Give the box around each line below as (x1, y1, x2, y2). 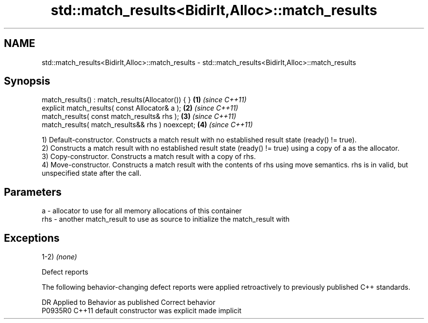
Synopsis (4, 75, 50, 88)
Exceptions (4, 231, 60, 244)
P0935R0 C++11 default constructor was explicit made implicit (42, 306, 242, 315)
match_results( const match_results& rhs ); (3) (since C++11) (42, 112, 236, 121)
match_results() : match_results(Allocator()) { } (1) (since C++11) (42, 95, 247, 104)
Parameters (4, 185, 62, 198)
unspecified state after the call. (42, 169, 142, 178)
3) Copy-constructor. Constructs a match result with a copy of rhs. (42, 152, 256, 161)
